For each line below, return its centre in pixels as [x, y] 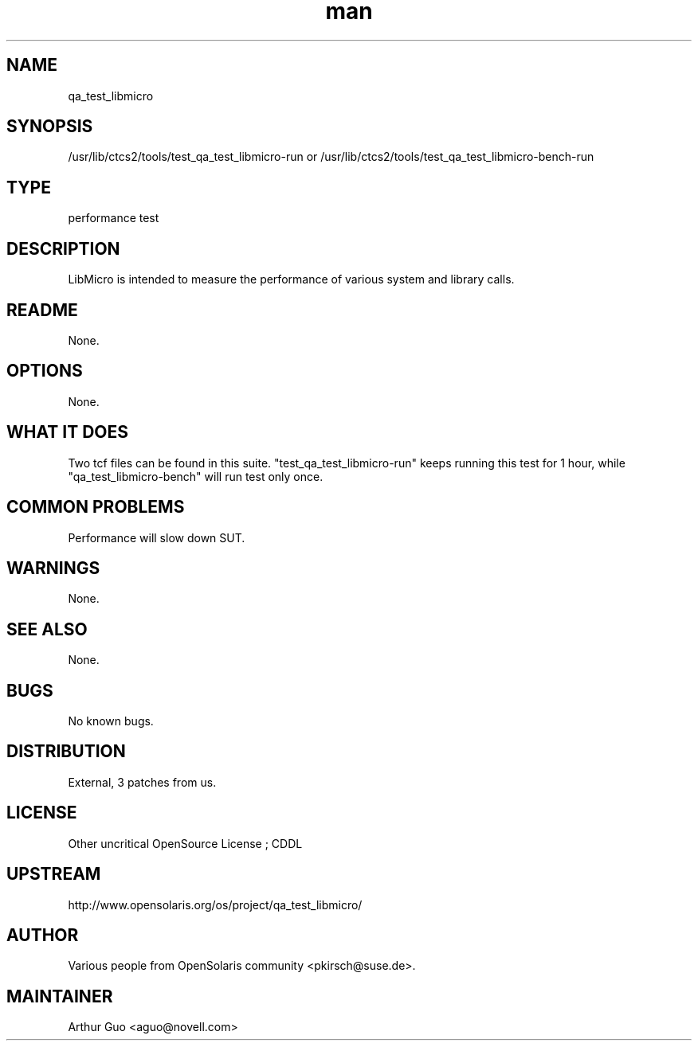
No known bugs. [111, 721]
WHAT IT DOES [68, 432]
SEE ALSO [47, 629]
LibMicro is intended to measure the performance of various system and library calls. [291, 279]
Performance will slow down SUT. [157, 537]
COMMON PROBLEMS [96, 507]
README [42, 310]
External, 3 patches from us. [142, 782]
